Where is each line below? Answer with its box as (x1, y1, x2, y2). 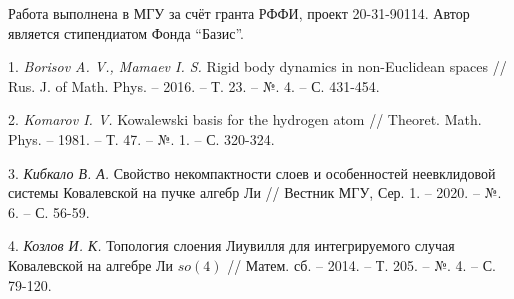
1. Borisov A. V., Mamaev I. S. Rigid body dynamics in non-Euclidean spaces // (8, 56, 507, 77)
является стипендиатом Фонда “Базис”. (8, 22, 244, 43)
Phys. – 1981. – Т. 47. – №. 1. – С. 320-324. (8, 128, 275, 149)
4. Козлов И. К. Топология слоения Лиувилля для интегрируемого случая (8, 235, 455, 256)
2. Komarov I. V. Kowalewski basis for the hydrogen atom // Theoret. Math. (8, 109, 482, 130)
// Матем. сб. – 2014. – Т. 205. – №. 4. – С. (227, 254, 497, 275)
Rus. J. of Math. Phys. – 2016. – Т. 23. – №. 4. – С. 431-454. (8, 75, 380, 96)
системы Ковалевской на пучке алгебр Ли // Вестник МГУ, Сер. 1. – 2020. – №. (8, 182, 502, 203)
